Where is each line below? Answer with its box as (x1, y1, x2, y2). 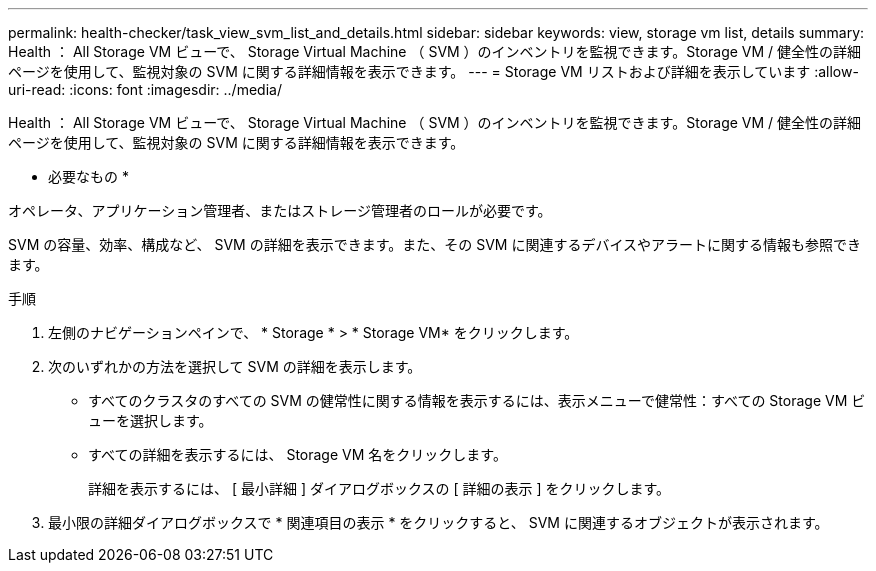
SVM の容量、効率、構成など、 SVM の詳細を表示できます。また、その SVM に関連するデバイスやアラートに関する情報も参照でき (8, 236, 862, 253)
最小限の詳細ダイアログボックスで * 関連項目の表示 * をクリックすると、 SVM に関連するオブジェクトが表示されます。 (48, 514, 829, 531)
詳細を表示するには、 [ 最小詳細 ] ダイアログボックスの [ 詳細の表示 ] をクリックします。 (88, 480, 671, 497)
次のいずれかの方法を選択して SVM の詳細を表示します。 (48, 358, 422, 375)
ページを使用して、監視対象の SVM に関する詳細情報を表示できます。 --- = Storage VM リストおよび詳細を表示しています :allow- (8, 63, 859, 80)
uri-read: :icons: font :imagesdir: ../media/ (8, 81, 282, 98)
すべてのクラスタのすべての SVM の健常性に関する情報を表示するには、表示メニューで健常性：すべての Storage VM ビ (88, 392, 866, 409)
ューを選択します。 (88, 412, 213, 429)
